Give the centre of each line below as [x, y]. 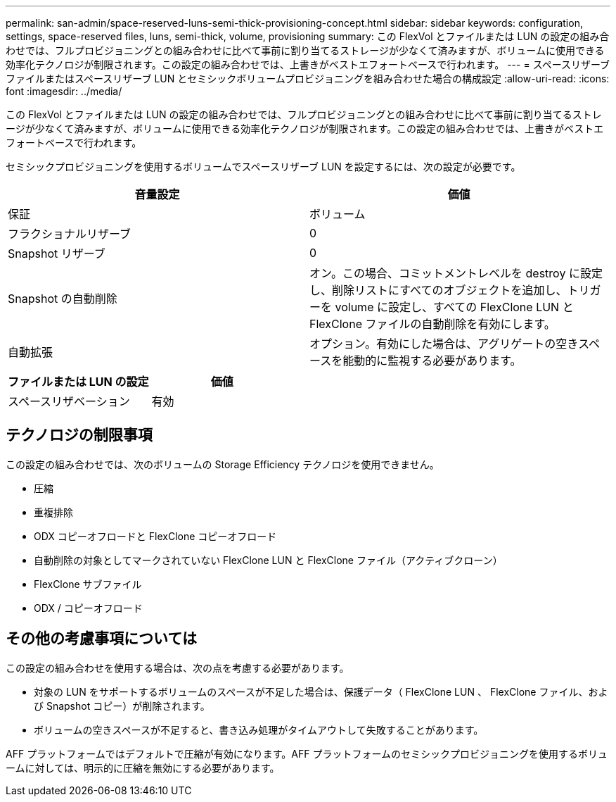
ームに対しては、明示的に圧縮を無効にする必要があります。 [143, 767]
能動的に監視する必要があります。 [432, 361]
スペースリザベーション [69, 401]
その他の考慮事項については [101, 639]
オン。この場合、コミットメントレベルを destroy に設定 [456, 273]
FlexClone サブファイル [88, 584]
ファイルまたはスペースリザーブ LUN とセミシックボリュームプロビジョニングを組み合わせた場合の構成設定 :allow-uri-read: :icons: [308, 79]
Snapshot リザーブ [57, 253]
